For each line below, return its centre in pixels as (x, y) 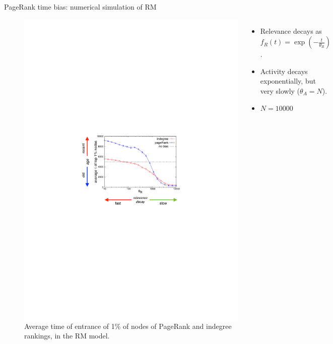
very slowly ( (280, 90)
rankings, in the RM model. (67, 336)
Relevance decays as (291, 30)
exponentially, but (288, 81)
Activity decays (284, 71)
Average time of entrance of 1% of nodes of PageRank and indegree (128, 326)
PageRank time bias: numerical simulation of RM (80, 7)
